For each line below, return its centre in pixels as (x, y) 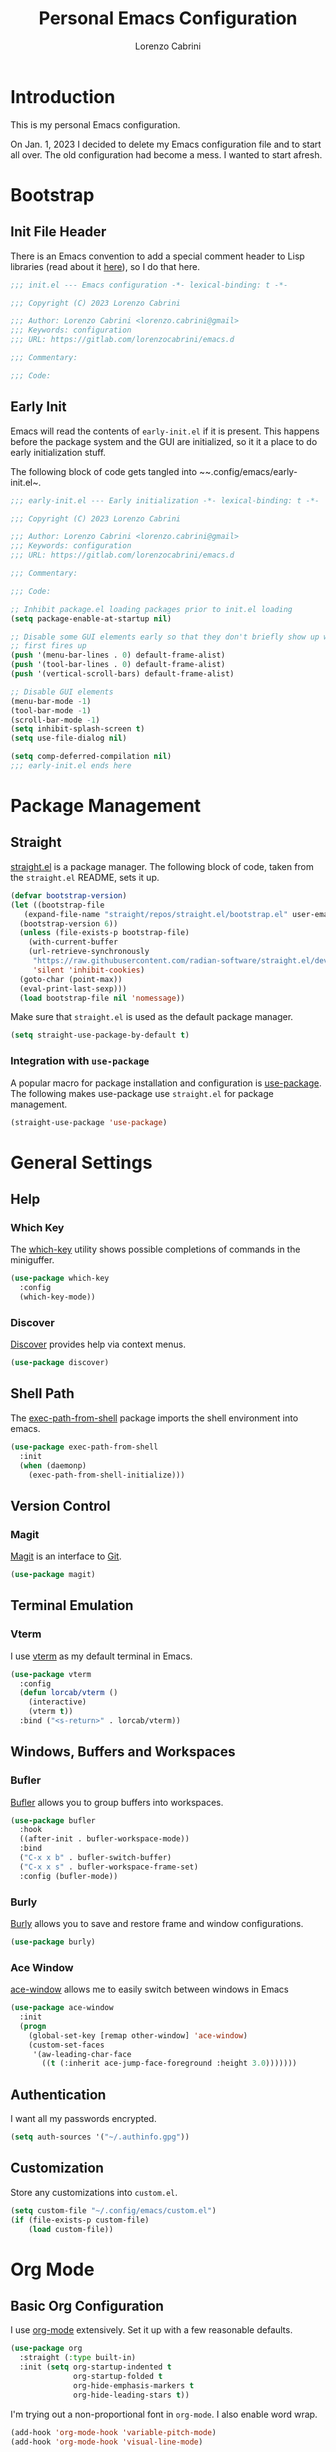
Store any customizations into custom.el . (94, 2192)
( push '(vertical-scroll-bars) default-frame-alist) (122, 674)
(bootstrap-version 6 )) (68, 923)
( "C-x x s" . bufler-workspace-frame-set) (109, 1867)
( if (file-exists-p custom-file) (80, 2220)
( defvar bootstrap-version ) (69, 895)
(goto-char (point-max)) (71, 979)
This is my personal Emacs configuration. (95, 124)
